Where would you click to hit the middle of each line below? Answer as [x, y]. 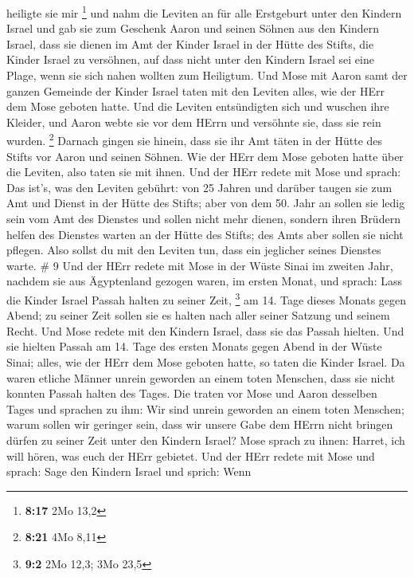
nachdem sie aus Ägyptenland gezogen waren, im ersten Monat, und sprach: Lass [204, 281]
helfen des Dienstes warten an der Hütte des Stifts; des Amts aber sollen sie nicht [205, 234]
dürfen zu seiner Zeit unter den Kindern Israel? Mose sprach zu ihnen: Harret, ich [206, 440]
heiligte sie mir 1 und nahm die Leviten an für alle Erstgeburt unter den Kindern [204, 12]
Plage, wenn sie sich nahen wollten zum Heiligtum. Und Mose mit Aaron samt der [207, 75]
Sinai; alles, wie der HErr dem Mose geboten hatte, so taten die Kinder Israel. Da [206, 362]
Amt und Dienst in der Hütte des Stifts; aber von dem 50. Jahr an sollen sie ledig [206, 203]
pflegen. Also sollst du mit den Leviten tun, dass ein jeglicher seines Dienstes [194, 250]
